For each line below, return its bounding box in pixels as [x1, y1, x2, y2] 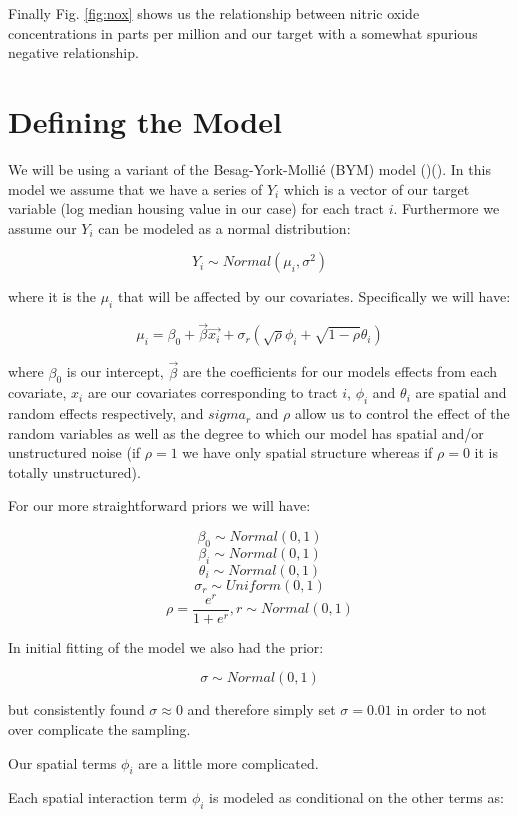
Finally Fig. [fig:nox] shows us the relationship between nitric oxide [8, 3, 420, 23]
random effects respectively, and [8, 403, 204, 424]
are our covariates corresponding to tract [87, 382, 338, 403]
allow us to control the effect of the [294, 403, 510, 424]
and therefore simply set [187, 699, 336, 720]
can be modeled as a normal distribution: [98, 217, 351, 238]
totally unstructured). [8, 461, 141, 482]
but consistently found [8, 699, 145, 720]
